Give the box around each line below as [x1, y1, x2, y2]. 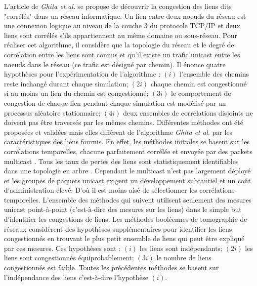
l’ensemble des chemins [179, 69, 249, 79]
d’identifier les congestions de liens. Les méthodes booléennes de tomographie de [4, 214, 247, 224]
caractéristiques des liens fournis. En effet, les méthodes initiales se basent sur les [4, 136, 250, 147]
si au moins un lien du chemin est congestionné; [4, 88, 149, 98]
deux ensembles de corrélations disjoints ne [123, 107, 253, 118]
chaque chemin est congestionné [150, 78, 247, 88]
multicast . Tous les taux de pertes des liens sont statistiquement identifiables [4, 156, 239, 166]
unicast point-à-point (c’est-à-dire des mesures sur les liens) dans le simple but [4, 204, 242, 214]
